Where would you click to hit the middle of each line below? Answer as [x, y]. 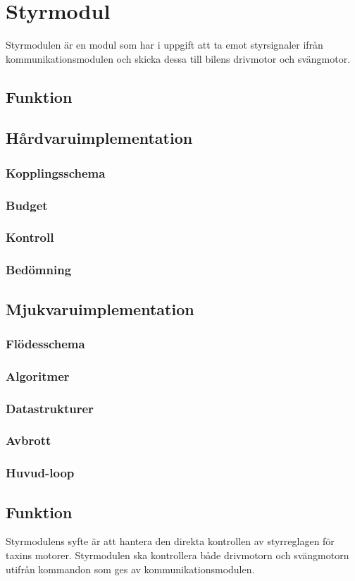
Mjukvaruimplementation [100, 308]
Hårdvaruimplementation [99, 138]
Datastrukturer [50, 408]
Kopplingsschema [56, 172]
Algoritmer [38, 375]
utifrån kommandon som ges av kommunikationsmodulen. [130, 569]
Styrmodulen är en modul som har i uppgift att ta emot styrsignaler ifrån [164, 45]
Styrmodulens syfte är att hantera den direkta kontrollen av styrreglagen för [170, 541]
